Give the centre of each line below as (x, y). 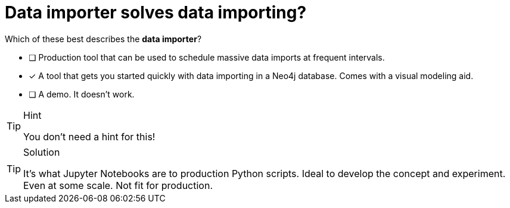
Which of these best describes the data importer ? (103, 39)
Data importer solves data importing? (156, 12)
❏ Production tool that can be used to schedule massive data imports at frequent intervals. (207, 57)
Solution (42, 152)
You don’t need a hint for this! (89, 136)
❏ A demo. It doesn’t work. (82, 94)
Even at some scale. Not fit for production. (118, 185)
